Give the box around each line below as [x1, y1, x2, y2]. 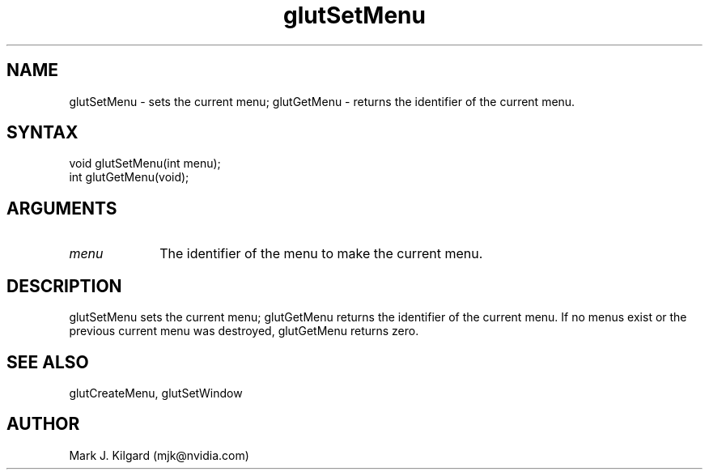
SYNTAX [6, 122, 79, 143]
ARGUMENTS [6, 198, 117, 219]
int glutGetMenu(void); [69, 170, 189, 185]
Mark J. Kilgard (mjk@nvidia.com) [69, 448, 249, 462]
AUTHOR [6, 414, 80, 435]
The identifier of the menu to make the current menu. [159, 245, 483, 262]
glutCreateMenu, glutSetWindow [69, 385, 243, 400]
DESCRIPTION [6, 275, 122, 296]
